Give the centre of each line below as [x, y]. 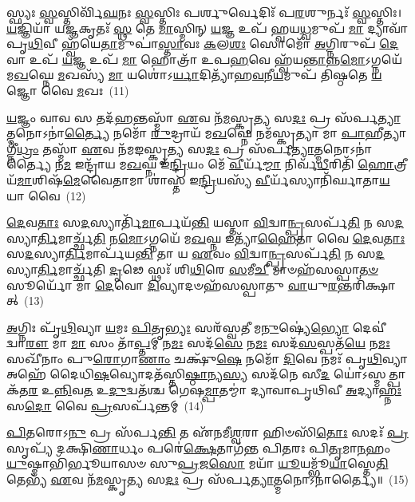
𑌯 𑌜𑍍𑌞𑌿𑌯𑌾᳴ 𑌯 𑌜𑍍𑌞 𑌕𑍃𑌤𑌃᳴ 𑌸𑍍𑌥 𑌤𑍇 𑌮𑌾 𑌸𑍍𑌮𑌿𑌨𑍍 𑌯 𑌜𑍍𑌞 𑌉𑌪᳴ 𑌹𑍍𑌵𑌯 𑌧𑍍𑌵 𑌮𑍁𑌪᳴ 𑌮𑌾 [185, 28]
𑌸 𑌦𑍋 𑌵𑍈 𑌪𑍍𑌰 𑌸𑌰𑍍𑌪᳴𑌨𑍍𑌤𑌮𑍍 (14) [105, 405]
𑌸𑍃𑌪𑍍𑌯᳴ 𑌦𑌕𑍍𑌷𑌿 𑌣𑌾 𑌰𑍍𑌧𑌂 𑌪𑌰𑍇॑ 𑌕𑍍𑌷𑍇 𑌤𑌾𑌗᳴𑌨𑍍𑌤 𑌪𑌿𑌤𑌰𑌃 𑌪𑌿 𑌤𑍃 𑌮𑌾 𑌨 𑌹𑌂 [198, 447]
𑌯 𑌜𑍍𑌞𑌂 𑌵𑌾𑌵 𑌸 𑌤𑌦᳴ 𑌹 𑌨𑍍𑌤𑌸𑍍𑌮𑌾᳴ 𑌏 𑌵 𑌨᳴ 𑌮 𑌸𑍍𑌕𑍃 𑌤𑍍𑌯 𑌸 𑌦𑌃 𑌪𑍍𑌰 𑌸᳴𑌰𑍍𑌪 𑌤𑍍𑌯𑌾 [204, 117]
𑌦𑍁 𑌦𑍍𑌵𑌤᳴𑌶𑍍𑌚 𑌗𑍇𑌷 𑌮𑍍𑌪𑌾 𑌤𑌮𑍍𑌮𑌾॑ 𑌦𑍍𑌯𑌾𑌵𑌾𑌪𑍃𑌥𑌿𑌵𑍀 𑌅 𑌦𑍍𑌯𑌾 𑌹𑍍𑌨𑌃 [255, 390]
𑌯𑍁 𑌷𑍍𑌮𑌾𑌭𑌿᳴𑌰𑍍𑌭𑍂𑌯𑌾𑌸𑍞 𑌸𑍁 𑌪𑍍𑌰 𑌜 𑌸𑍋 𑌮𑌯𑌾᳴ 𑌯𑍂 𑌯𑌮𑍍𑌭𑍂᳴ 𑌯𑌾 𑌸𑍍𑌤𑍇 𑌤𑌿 [198, 463]
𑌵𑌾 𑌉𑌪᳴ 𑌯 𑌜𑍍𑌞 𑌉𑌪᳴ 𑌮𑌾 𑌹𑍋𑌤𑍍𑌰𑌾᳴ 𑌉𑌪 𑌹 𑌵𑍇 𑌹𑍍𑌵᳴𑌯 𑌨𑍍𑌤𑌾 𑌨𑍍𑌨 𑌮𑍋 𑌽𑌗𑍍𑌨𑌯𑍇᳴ [205, 59]
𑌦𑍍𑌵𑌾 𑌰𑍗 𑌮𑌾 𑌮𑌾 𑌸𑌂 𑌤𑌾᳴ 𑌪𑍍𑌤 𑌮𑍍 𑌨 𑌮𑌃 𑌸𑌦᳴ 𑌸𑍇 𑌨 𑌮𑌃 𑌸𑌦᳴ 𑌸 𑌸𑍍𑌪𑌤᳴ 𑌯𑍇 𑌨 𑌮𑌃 [198, 343]
